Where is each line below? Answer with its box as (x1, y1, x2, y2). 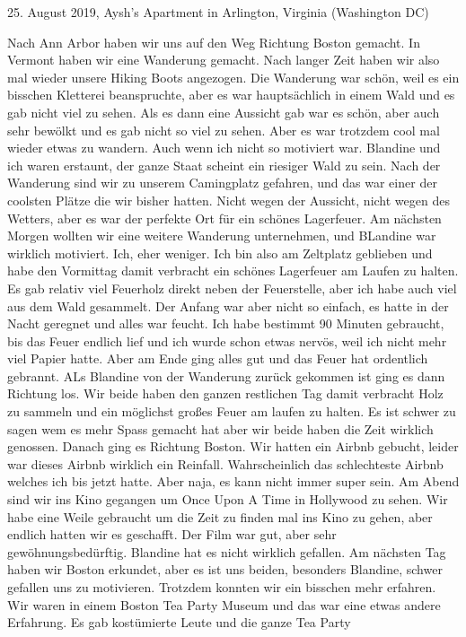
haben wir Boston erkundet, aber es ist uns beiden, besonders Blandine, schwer (7, 560, 443, 579)
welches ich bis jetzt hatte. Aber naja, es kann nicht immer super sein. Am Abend (7, 472, 460, 491)
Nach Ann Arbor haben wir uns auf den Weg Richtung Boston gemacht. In (7, 32, 420, 51)
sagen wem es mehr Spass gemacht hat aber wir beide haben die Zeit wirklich (7, 419, 434, 438)
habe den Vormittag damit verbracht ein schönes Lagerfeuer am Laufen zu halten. (7, 261, 459, 280)
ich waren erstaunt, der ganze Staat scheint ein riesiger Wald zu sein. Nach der (7, 155, 441, 174)
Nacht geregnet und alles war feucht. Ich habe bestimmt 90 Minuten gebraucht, (7, 314, 444, 333)
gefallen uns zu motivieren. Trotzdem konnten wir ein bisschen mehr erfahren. (7, 578, 436, 596)
